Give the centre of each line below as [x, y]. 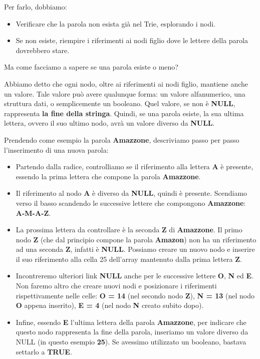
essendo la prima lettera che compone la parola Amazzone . [108, 176]
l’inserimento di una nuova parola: [56, 149]
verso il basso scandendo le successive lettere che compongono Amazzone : [131, 203]
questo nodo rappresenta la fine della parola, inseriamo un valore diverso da [132, 332]
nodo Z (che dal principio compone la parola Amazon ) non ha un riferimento [136, 239]
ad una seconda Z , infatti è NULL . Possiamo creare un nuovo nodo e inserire [135, 249]
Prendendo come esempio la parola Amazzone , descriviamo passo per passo [122, 139]
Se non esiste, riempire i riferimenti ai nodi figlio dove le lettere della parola [132, 40]
